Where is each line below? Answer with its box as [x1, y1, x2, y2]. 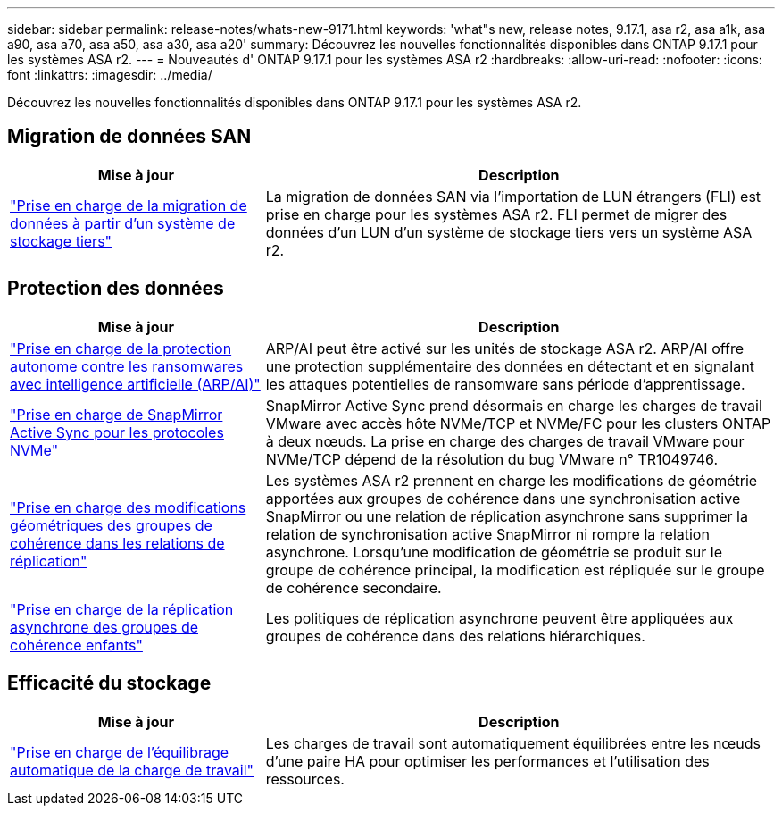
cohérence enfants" [10, 635, 143, 654]
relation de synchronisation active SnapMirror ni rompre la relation [265, 524, 710, 543]
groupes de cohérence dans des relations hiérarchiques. [265, 626, 645, 645]
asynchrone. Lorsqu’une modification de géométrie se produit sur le [265, 542, 723, 561]
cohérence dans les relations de [10, 533, 225, 552]
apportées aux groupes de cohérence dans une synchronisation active [265, 489, 741, 507]
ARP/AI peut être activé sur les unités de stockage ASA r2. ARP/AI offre [265, 339, 745, 357]
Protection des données [7, 277, 224, 300]
